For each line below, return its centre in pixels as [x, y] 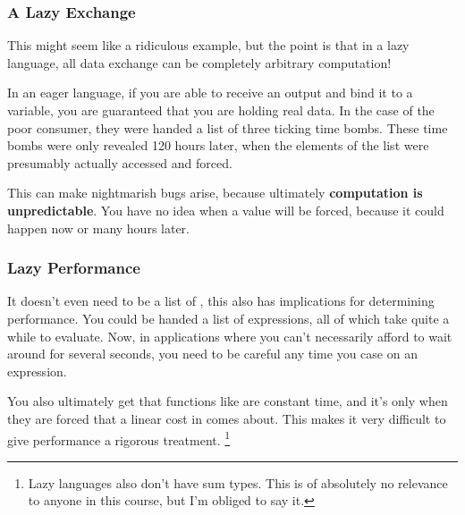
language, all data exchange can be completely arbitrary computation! [199, 62]
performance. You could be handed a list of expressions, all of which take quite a [228, 318]
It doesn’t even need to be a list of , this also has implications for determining [221, 301]
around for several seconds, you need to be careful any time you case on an [212, 354]
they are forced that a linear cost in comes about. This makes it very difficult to [227, 418]
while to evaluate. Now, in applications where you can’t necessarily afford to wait [230, 336]
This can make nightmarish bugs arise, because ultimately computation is [215, 193]
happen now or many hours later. [98, 228]
